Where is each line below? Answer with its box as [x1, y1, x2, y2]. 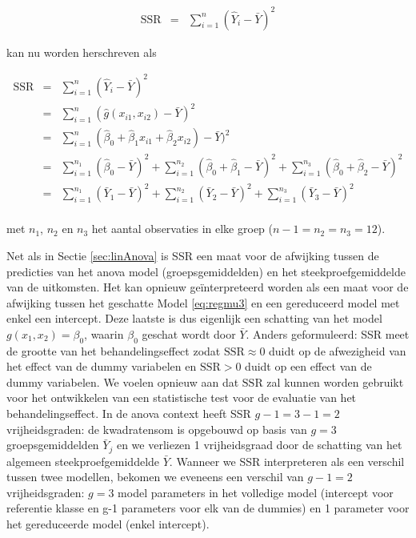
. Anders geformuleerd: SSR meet [246, 325, 410, 342]
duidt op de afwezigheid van [269, 342, 406, 359]
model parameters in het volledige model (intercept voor [118, 484, 394, 500]
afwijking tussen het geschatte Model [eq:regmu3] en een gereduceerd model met [6, 294, 400, 311]
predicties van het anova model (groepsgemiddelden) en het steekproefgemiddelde [6, 263, 406, 279]
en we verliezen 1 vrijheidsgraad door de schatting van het [116, 436, 402, 453]
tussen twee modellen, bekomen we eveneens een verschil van [6, 468, 304, 485]
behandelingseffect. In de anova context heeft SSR [6, 405, 251, 422]
